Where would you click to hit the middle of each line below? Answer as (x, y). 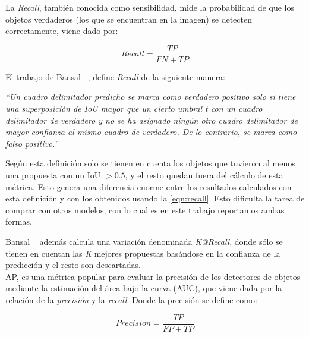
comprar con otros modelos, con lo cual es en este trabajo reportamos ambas (145, 210)
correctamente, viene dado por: (62, 31)
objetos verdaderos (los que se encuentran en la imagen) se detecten (129, 19)
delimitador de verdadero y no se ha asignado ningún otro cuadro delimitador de (152, 120)
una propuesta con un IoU (53, 175)
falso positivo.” (32, 143)
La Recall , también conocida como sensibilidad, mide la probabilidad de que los (150, 7)
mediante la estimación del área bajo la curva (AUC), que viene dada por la (144, 288)
